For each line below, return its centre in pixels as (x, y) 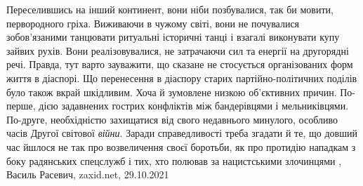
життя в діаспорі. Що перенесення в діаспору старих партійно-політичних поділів (182, 78)
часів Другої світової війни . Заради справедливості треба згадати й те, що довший (182, 133)
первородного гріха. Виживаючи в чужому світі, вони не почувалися (153, 23)
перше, (21, 106)
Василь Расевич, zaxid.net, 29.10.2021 (88, 174)
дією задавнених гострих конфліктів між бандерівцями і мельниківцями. (194, 106)
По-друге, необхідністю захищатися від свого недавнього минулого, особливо (172, 119)
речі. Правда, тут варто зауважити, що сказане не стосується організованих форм (180, 64)
